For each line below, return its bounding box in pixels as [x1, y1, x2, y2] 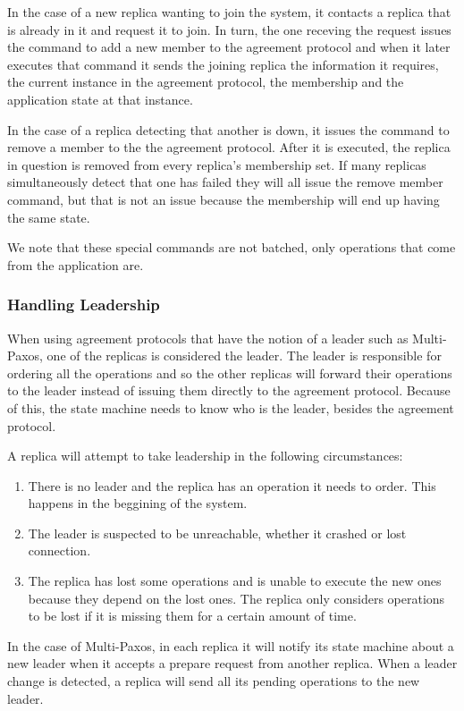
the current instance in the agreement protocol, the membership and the [7, 72, 404, 91]
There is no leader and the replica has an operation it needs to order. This [28, 476, 436, 495]
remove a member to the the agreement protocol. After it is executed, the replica [7, 138, 451, 157]
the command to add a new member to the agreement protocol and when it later [7, 38, 451, 56]
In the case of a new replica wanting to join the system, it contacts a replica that [7, 3, 451, 21]
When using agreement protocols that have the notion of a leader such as [7, 328, 409, 347]
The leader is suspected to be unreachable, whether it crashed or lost [28, 523, 407, 542]
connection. [28, 541, 91, 560]
